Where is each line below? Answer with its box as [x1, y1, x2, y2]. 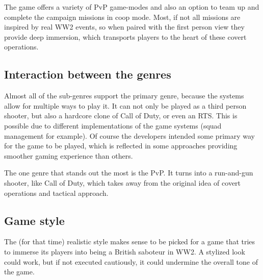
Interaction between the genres [4, 66, 171, 82]
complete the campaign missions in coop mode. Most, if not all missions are [4, 11, 241, 22]
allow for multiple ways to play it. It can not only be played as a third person [4, 100, 247, 111]
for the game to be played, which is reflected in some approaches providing [4, 140, 238, 151]
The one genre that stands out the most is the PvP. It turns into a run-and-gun [4, 167, 253, 178]
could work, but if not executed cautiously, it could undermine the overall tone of [4, 256, 258, 267]
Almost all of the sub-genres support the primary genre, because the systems [4, 90, 244, 101]
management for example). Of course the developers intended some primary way [4, 130, 255, 141]
